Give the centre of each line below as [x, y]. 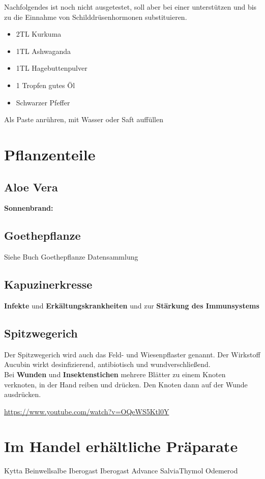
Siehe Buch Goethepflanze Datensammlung [71, 257]
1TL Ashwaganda [43, 51]
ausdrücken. [23, 394]
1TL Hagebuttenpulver [52, 68]
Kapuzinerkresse [48, 284]
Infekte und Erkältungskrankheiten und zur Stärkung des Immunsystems [132, 305]
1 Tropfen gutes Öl [46, 85]
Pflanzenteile [50, 154]
